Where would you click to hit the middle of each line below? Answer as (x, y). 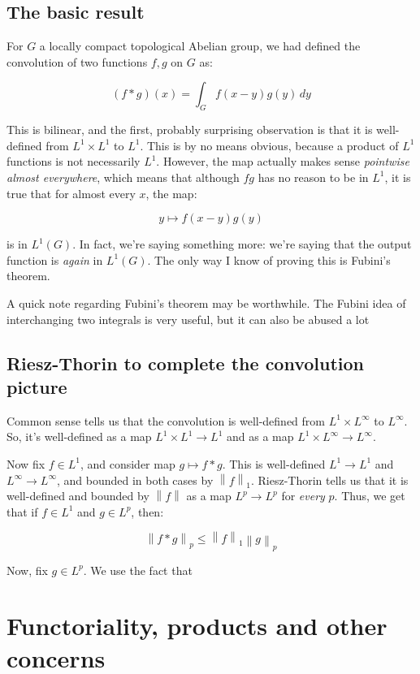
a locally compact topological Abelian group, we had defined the (200, 46)
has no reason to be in (313, 177)
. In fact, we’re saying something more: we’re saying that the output (242, 244)
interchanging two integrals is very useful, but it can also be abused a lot (188, 319)
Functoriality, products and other (197, 626)
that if (22, 511)
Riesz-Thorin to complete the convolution (186, 363)
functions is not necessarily (74, 161)
